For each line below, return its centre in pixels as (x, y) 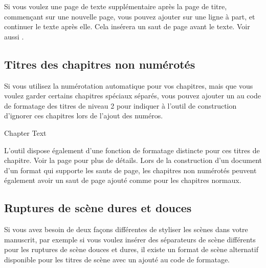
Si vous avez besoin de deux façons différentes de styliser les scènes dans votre (126, 229)
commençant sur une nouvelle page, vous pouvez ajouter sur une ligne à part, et (130, 16)
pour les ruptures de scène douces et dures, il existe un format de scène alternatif (131, 249)
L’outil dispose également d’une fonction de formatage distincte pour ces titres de (132, 150)
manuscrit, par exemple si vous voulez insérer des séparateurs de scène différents (130, 239)
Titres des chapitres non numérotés (100, 64)
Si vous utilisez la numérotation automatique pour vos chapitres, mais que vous (129, 85)
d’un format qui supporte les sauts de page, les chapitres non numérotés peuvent (130, 170)
